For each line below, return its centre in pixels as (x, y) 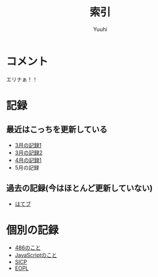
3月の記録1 (28, 145)
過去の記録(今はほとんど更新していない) (80, 188)
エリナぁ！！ (22, 79)
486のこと (28, 248)
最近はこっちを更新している (57, 130)
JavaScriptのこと (36, 255)
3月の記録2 (29, 153)
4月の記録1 (28, 160)
